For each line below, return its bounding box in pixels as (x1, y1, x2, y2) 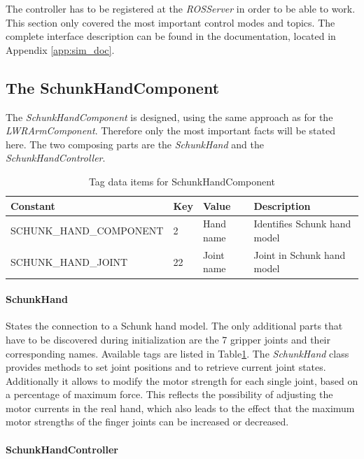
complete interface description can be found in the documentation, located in (6, 29, 336, 43)
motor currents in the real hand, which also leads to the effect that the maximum (6, 400, 355, 415)
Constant (10, 198, 55, 213)
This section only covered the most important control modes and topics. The (6, 15, 335, 29)
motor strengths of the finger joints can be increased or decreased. (6, 414, 289, 429)
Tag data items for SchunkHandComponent (88, 174, 276, 188)
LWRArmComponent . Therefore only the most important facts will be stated (6, 123, 335, 138)
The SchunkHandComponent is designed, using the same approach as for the (6, 109, 333, 124)
